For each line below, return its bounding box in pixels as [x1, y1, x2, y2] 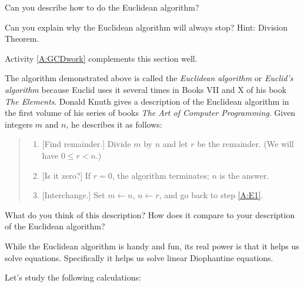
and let [162, 138, 188, 150]
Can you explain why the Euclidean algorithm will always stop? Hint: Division [5, 21, 288, 33]
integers [5, 118, 33, 130]
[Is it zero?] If [42, 169, 91, 181]
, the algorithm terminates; [112, 169, 209, 181]
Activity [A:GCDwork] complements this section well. [5, 52, 198, 64]
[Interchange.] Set [42, 189, 105, 201]
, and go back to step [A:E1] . [159, 189, 263, 201]
